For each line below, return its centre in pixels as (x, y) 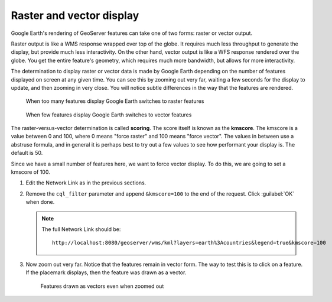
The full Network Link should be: (81, 229)
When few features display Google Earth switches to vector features (109, 115)
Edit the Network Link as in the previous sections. (86, 183)
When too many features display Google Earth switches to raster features (115, 101)
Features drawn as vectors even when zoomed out (102, 286)
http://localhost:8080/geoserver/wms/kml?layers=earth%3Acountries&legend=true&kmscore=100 (189, 243)
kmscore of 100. (30, 172)
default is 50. (27, 153)
